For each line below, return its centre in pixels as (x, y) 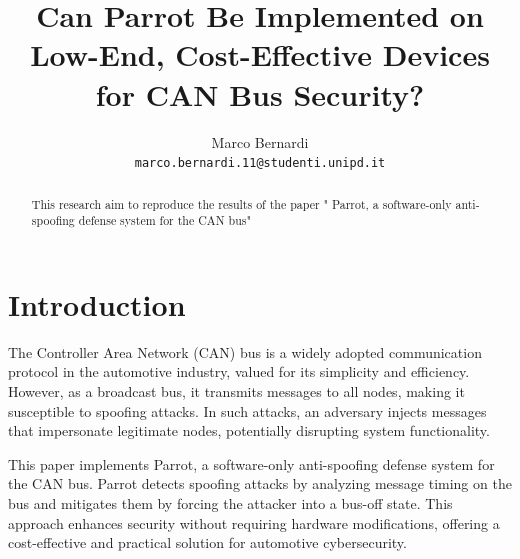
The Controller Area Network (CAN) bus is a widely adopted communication (245, 351)
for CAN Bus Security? (260, 93)
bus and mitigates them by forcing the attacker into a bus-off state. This (230, 502)
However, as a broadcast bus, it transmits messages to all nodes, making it (236, 390)
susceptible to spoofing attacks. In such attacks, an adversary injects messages (247, 410)
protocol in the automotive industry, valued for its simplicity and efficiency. (239, 371)
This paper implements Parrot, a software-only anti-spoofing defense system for (251, 463)
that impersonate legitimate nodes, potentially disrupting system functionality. (249, 430)
